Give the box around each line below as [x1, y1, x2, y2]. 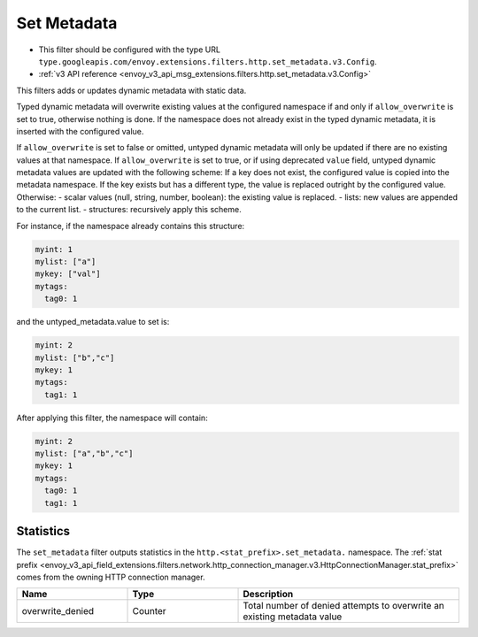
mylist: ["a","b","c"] [35, 449, 134, 459]
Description [243, 588, 294, 601]
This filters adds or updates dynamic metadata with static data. [16, 85, 247, 96]
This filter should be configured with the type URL [38, 44, 221, 55]
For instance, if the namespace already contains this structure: [16, 220, 245, 231]
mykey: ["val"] [35, 269, 101, 279]
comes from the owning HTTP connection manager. [16, 572, 205, 582]
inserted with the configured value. [16, 126, 144, 136]
